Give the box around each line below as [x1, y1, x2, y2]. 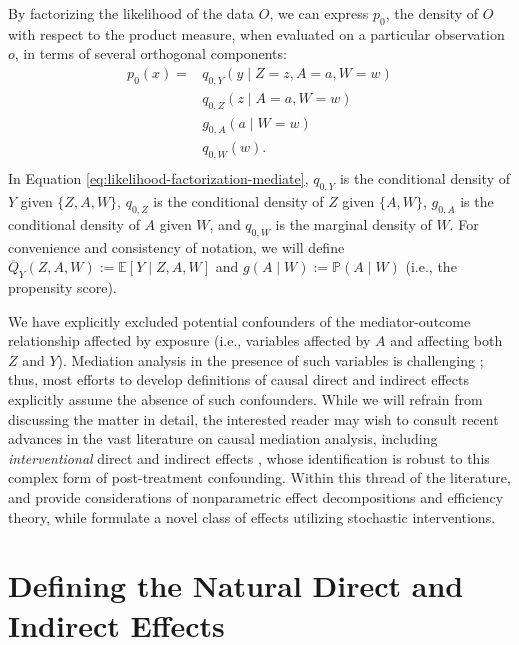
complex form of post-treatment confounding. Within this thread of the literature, [8, 467, 511, 488]
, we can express [269, 3, 369, 23]
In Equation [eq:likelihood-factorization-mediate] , [8, 168, 309, 189]
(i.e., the [405, 256, 457, 277]
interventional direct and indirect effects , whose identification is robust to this [8, 447, 490, 468]
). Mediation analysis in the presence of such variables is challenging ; [57, 349, 484, 370]
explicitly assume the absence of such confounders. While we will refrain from [8, 389, 483, 410]
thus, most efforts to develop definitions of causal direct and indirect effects [8, 369, 469, 390]
